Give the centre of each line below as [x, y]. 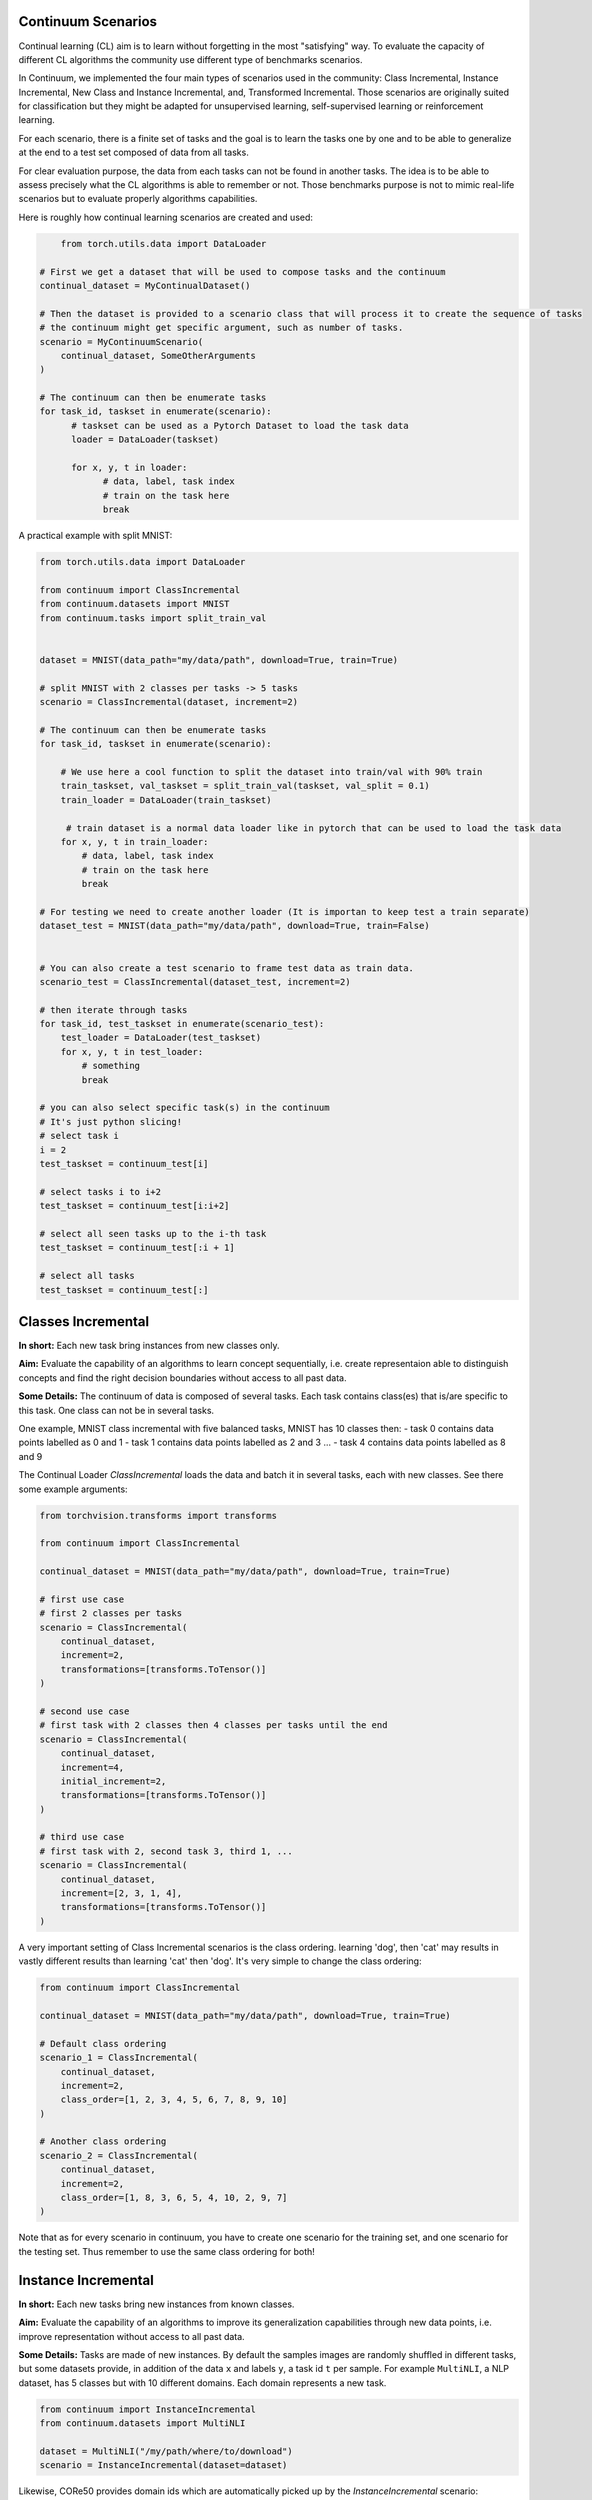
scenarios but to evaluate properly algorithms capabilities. [138, 199]
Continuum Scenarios [88, 21]
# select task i [79, 1136]
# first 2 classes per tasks [111, 1613]
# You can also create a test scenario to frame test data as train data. [227, 968]
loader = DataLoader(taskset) [145, 439]
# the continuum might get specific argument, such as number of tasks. [221, 328]
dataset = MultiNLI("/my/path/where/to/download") [166, 2451]
